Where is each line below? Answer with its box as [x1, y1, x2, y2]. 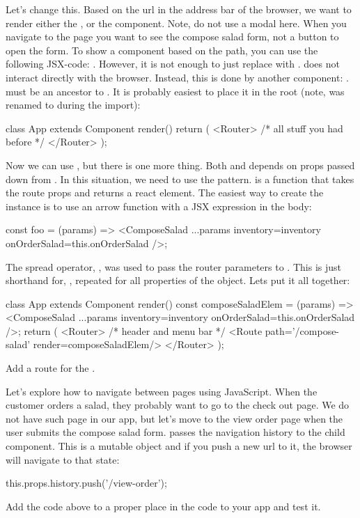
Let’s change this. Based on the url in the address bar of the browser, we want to [6, 2, 352, 16]
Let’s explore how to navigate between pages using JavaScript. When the [6, 384, 318, 398]
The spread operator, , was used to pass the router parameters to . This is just [6, 259, 341, 274]
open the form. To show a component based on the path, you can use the [6, 42, 318, 57]
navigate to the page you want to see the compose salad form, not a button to [6, 29, 339, 44]
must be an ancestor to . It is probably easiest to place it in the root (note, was [6, 84, 345, 98]
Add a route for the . [6, 361, 95, 375]
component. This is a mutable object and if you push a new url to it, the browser [6, 439, 352, 453]
